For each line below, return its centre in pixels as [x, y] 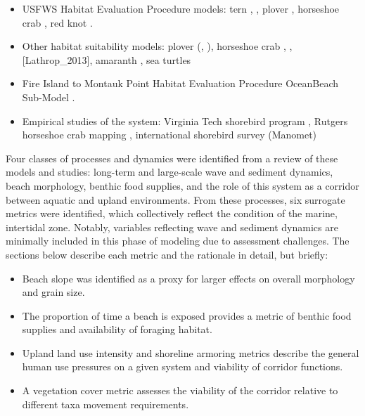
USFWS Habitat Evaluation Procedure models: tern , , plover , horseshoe [181, 8]
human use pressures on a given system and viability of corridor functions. [182, 366]
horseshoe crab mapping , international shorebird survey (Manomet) [169, 135]
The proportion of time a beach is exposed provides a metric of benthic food [187, 315]
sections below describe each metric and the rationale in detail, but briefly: [167, 254]
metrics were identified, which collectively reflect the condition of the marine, [172, 213]
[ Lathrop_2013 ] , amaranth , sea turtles [107, 59]
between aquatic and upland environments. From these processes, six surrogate [175, 199]
